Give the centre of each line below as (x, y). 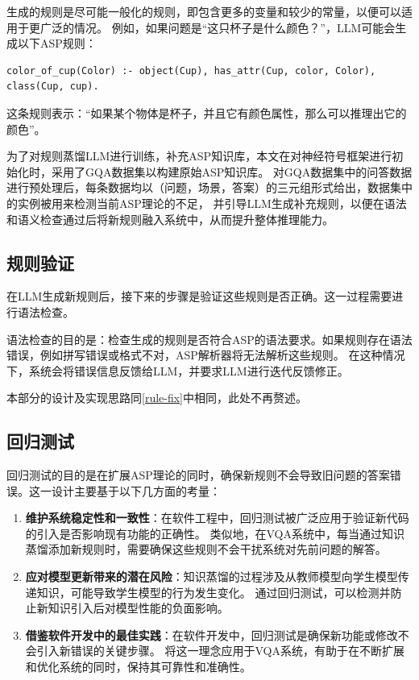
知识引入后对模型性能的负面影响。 (138, 608)
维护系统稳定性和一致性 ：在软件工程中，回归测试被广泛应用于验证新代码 (217, 518)
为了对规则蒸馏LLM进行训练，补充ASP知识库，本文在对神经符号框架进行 (199, 156)
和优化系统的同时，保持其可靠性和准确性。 (138, 667)
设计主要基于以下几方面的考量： (136, 490)
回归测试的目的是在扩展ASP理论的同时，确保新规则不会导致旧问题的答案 (198, 475)
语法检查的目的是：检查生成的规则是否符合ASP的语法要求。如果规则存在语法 (209, 339)
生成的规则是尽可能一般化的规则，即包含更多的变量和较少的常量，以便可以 (204, 11)
